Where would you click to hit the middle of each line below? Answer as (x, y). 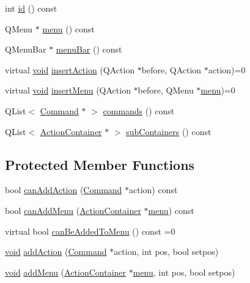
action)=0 (227, 69)
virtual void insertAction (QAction (70, 69)
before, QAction (171, 69)
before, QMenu (166, 90)
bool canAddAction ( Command (64, 190)
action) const (153, 190)
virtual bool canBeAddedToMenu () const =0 (90, 231)
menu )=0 (218, 90)
